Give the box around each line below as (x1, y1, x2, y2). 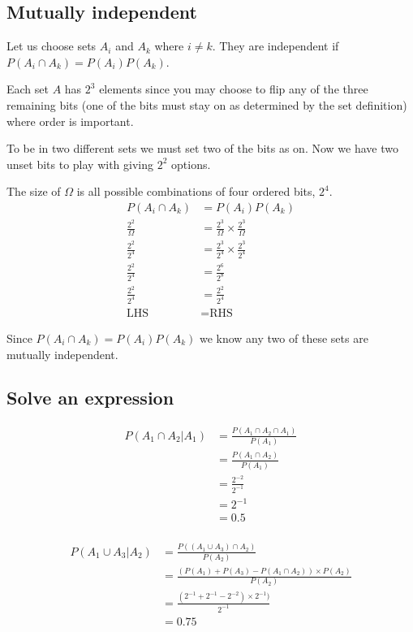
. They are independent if (212, 37, 339, 54)
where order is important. (6, 112, 134, 129)
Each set (6, 80, 49, 97)
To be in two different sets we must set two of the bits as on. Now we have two (6, 140, 398, 157)
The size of (6, 183, 61, 200)
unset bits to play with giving (6, 155, 154, 172)
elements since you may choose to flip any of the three (99, 80, 368, 97)
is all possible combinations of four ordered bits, (76, 183, 316, 200)
